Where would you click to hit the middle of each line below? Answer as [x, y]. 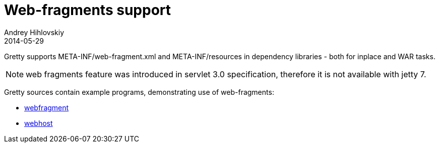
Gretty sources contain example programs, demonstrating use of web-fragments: [139, 92]
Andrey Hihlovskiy [34, 32]
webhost [39, 123]
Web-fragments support [88, 10]
